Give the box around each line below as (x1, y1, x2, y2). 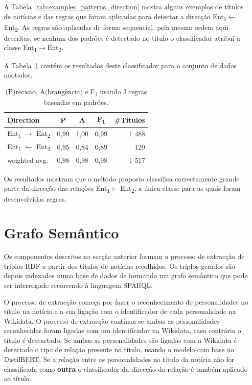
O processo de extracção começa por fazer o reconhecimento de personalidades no (4, 296, 249, 307)
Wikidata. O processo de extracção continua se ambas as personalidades (4, 315, 220, 326)
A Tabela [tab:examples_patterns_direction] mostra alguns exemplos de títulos (4, 1, 244, 11)
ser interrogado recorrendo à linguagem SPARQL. (4, 280, 153, 290)
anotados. (4, 70, 33, 80)
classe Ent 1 (4, 42, 37, 54)
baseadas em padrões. (44, 97, 109, 107)
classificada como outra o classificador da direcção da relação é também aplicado (4, 363, 248, 374)
